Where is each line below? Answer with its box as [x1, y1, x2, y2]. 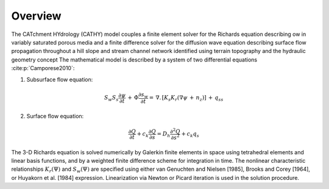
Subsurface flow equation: [26, 76, 93, 83]
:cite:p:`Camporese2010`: [11, 65, 75, 72]
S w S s [104, 94, 119, 102]
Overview [11, 9, 62, 23]
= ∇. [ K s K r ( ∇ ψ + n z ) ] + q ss [149, 94, 224, 102]
